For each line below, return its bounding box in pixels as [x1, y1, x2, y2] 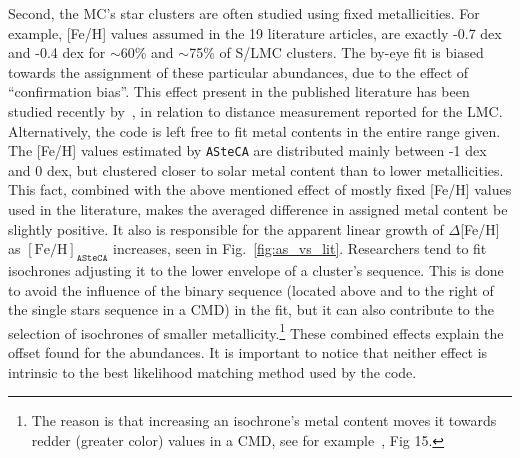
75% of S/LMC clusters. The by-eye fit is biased [189, 42, 484, 63]
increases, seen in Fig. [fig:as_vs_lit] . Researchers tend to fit [113, 238, 487, 259]
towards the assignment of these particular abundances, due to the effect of [8, 61, 469, 82]
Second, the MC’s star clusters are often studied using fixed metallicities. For [8, 3, 480, 23]
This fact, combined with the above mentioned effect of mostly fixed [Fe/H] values [8, 179, 512, 200]
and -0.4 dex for [8, 42, 106, 63]
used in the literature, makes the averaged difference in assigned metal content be [8, 199, 508, 219]
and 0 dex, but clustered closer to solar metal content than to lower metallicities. [8, 159, 504, 180]
